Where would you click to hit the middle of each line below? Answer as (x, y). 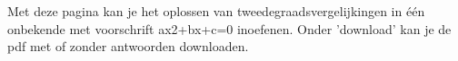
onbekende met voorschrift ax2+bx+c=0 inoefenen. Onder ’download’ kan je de (229, 28)
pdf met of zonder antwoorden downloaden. (128, 46)
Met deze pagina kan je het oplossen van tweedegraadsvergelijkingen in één (216, 11)
